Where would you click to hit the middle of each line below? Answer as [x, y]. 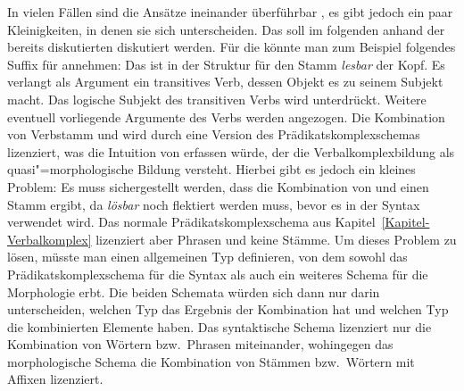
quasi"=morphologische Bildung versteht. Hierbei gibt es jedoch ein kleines [211, 169]
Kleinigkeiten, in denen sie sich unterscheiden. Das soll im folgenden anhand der [226, 29]
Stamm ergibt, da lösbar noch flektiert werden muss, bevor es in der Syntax [214, 204]
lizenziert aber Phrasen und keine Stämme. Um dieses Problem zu [276, 239]
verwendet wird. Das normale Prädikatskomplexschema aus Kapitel [191, 222]
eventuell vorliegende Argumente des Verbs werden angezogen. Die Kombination [226, 116]
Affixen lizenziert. [55, 379]
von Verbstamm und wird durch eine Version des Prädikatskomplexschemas [214, 134]
